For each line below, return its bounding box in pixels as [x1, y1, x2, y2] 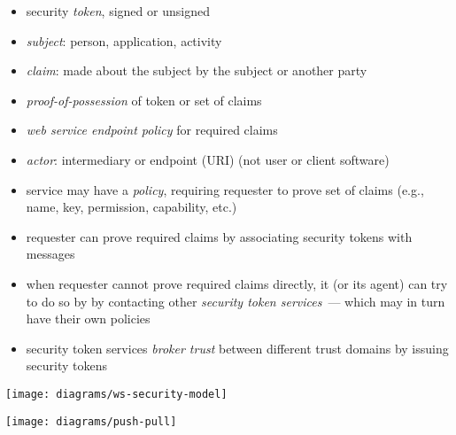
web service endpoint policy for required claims [26, 120, 278, 139]
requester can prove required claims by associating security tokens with [26, 227, 413, 245]
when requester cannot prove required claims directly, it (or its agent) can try [26, 274, 448, 292]
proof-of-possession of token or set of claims [26, 90, 262, 109]
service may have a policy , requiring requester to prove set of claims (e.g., [26, 180, 424, 198]
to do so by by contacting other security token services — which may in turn [26, 291, 445, 310]
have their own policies [26, 309, 151, 328]
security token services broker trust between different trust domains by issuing [26, 338, 449, 357]
